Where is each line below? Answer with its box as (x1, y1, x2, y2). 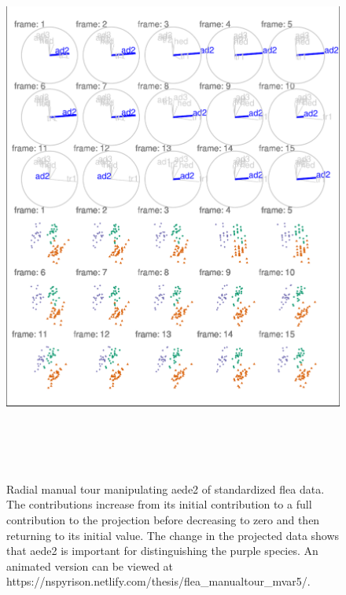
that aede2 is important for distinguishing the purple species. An (6, 542, 318, 559)
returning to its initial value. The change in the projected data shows (6, 527, 340, 543)
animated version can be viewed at (6, 557, 174, 574)
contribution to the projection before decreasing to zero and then (6, 511, 320, 527)
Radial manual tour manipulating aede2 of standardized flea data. (6, 480, 325, 497)
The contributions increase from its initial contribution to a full (6, 496, 312, 512)
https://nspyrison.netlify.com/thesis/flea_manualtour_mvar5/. (6, 573, 311, 589)
